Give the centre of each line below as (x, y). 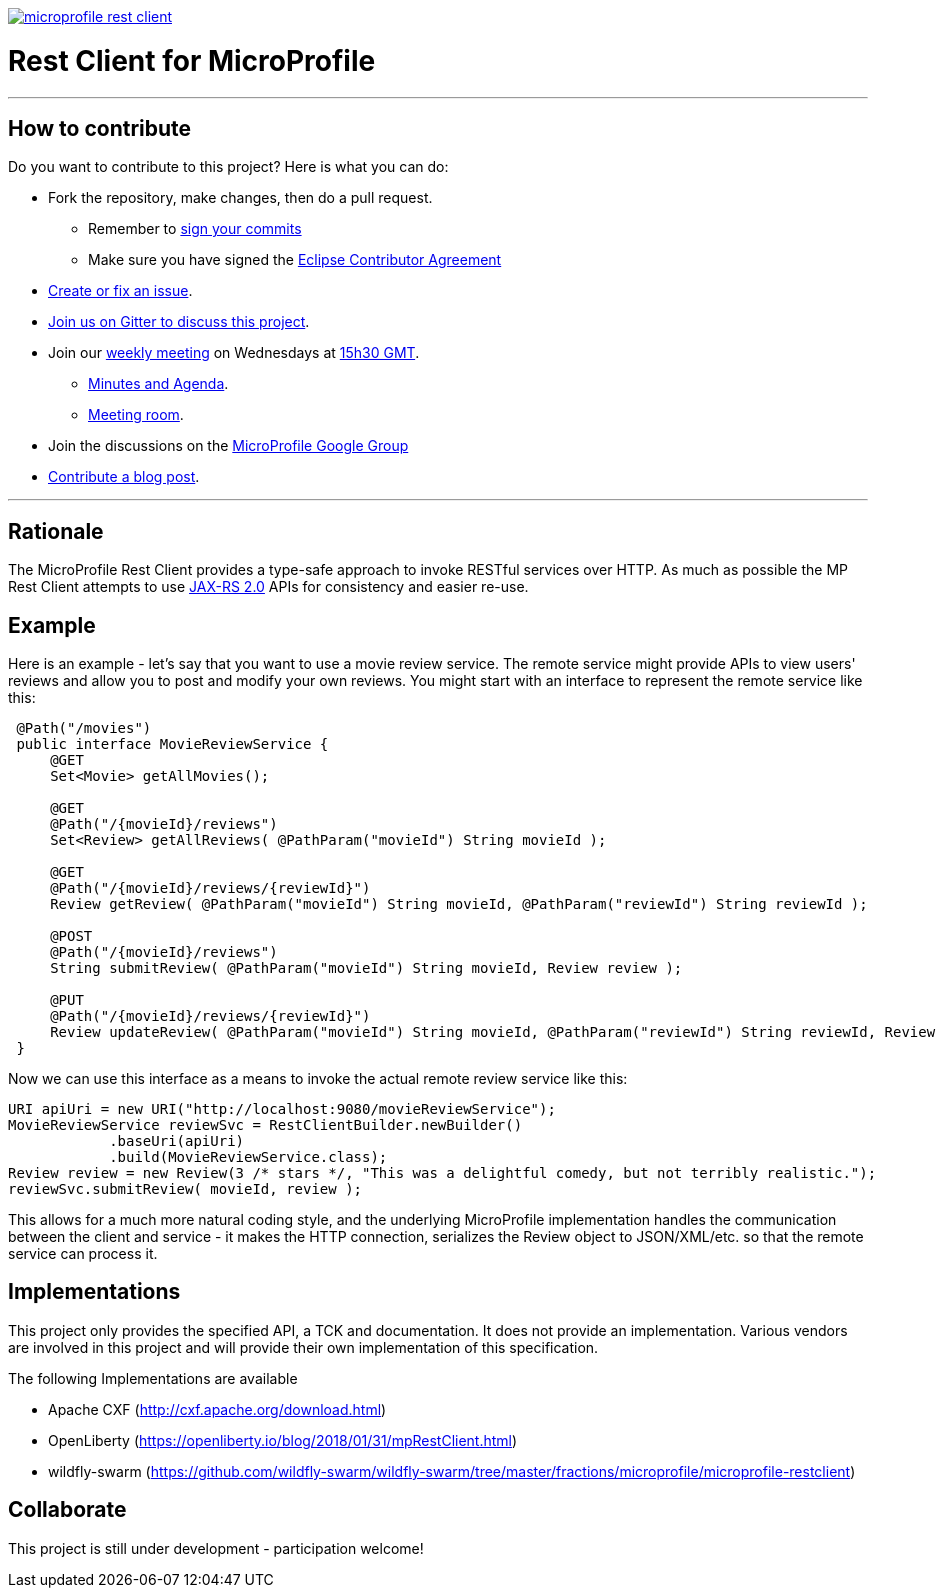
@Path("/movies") (84, 728)
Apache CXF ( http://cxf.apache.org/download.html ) (217, 1409)
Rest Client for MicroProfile (192, 60)
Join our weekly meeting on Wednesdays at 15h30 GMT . (234, 353)
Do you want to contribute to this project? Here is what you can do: (228, 167)
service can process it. (83, 1254)
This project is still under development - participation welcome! (216, 1548)
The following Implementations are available (153, 1378)
